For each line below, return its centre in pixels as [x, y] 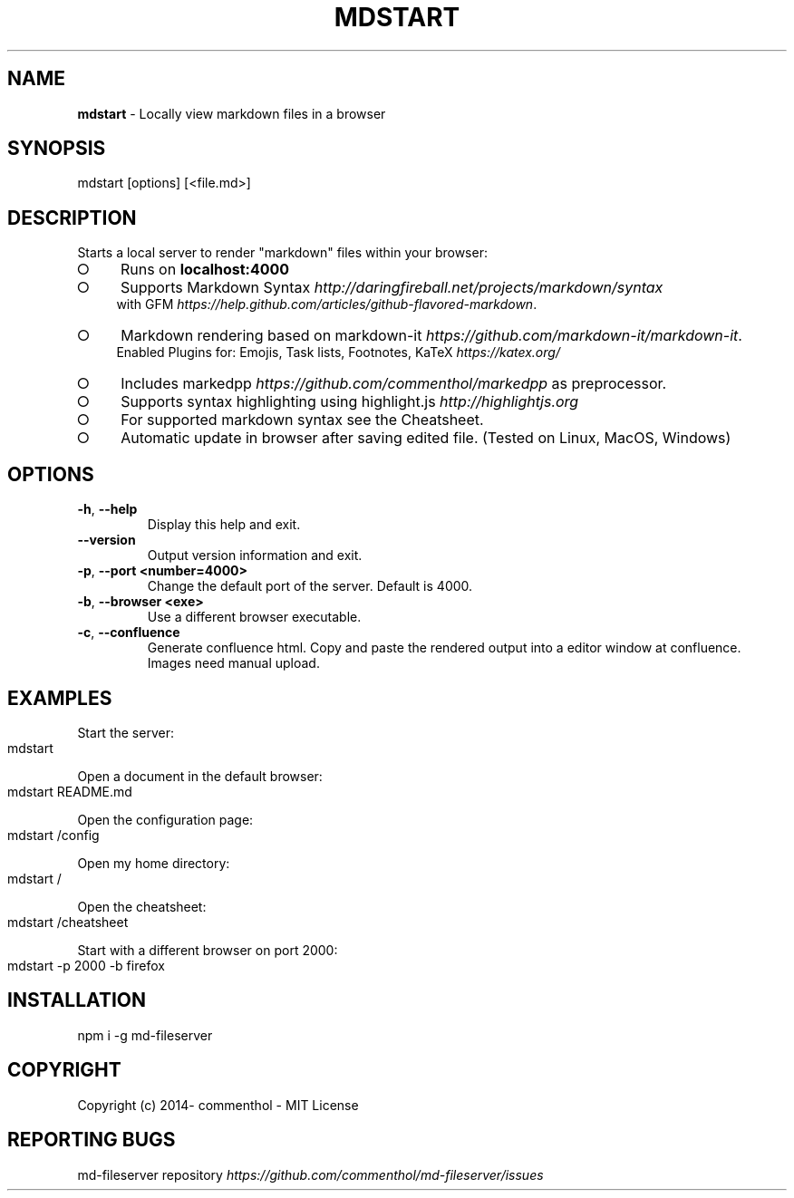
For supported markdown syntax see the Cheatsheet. [302, 420]
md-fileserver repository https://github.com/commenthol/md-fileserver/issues [310, 1174]
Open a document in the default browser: [200, 776]
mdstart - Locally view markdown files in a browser [232, 113]
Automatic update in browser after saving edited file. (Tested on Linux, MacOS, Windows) [426, 438]
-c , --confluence [129, 633]
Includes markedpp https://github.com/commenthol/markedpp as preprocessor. [394, 384]
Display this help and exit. [224, 525]
